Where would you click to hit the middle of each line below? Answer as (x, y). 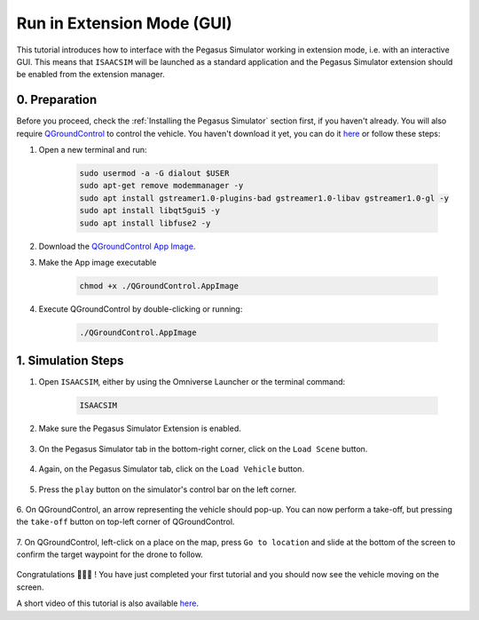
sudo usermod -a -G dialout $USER (154, 173)
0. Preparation (57, 100)
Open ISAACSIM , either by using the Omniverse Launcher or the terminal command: (192, 382)
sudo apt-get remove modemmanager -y (161, 186)
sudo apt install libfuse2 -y (145, 223)
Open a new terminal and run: (93, 150)
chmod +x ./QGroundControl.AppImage (159, 286)
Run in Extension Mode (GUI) (124, 23)
